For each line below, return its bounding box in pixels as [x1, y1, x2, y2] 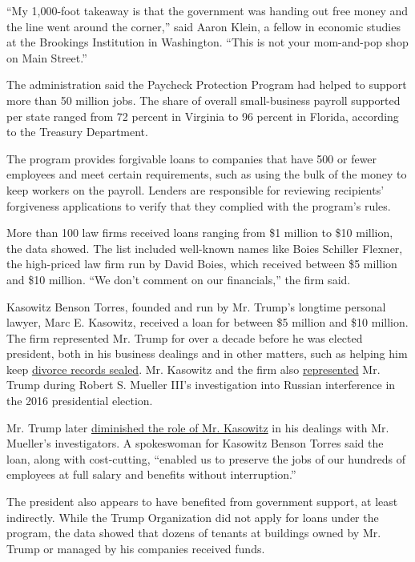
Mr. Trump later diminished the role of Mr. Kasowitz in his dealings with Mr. [6, 419, 389, 436]
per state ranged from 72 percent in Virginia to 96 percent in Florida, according [6, 107, 399, 124]
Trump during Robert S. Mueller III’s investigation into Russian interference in [6, 376, 396, 393]
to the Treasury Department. [6, 123, 148, 140]
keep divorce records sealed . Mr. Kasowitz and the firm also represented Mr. [6, 360, 381, 377]
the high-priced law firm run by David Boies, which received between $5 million [6, 255, 397, 272]
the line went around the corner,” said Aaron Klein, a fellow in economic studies [6, 18, 401, 34]
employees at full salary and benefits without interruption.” [6, 466, 296, 483]
